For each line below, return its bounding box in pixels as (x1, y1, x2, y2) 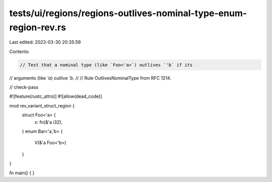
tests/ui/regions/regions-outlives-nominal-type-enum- (9, 8, 247, 19)
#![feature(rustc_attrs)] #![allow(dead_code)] (9, 93, 102, 99)
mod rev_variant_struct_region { (9, 102, 75, 108)
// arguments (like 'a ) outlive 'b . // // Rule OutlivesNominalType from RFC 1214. (9, 75, 171, 81)
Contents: (9, 48, 30, 54)
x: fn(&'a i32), (34, 119, 63, 125)
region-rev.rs (9, 22, 66, 33)
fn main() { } (9, 169, 35, 176)
